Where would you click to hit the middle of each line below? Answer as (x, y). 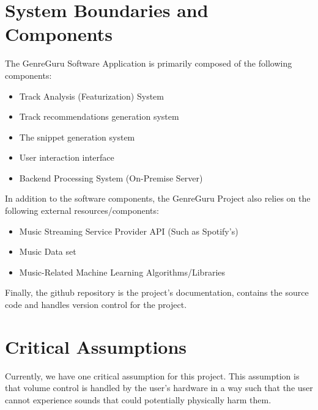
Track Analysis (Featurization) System (91, 96)
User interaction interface (67, 157)
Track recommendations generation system (99, 116)
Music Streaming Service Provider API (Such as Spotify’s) (129, 231)
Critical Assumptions (96, 346)
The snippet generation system (77, 137)
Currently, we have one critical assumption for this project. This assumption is (152, 375)
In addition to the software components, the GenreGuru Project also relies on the (158, 198)
